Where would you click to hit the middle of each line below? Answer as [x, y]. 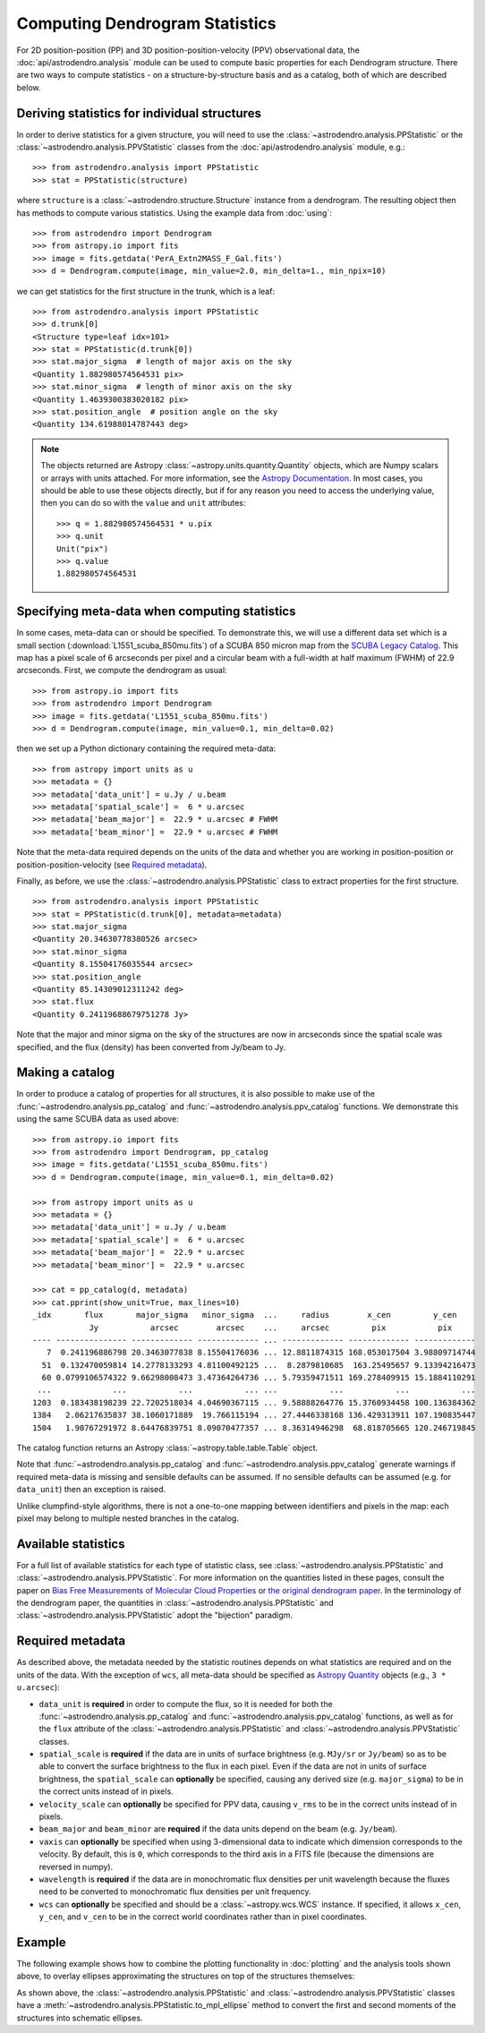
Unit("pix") [83, 549]
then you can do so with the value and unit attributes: [143, 503]
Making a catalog [66, 1073]
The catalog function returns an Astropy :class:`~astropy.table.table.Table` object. [167, 1448]
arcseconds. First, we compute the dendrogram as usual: [122, 671]
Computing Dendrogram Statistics [146, 23]
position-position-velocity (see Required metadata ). [112, 865]
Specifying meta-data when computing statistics [156, 612]
